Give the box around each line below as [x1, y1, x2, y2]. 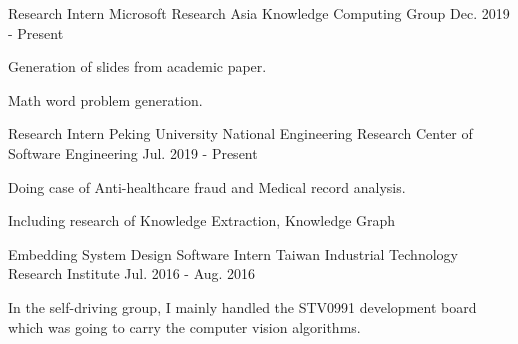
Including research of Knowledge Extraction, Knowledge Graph [8, 210, 396, 231]
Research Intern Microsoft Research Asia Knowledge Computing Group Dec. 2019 [8, 3, 510, 23]
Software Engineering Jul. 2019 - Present [8, 142, 258, 163]
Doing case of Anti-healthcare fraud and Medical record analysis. [8, 176, 406, 197]
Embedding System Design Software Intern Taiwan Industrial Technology [8, 243, 458, 264]
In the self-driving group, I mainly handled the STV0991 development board [8, 296, 477, 317]
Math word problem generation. [8, 89, 203, 110]
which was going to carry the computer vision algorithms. [8, 316, 361, 337]
